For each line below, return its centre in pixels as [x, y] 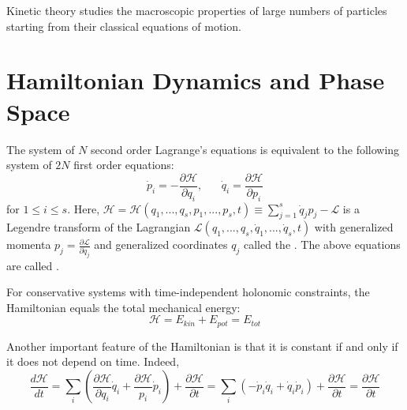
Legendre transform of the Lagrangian [99, 227]
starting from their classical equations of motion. [124, 26]
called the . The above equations [322, 244]
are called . [33, 265]
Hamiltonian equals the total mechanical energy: [123, 307]
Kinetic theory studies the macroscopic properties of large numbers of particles [197, 10]
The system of [41, 149]
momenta [29, 244]
